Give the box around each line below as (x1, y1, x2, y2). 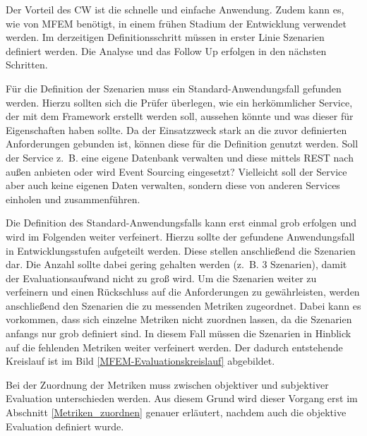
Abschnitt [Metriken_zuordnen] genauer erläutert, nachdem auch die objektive (6, 405, 347, 420)
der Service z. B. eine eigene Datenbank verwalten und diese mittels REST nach (6, 150, 354, 164)
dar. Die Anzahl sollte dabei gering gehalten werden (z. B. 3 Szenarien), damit (6, 257, 347, 272)
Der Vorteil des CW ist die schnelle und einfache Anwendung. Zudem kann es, (6, 2, 344, 16)
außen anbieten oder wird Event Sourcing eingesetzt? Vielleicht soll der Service (6, 164, 347, 178)
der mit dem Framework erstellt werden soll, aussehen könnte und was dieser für (6, 109, 354, 123)
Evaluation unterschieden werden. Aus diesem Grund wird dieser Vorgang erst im (6, 391, 358, 406)
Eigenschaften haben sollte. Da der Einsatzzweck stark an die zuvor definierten (6, 122, 347, 137)
